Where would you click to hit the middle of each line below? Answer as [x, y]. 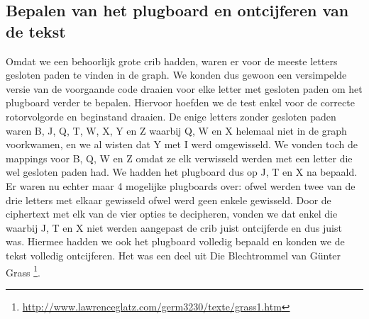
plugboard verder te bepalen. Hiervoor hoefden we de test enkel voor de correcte [180, 102]
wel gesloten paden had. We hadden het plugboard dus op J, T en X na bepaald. [182, 172]
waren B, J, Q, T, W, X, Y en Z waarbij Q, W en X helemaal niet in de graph [176, 130]
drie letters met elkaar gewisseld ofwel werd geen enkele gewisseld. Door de [169, 200]
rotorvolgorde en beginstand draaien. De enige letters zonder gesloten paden [171, 116]
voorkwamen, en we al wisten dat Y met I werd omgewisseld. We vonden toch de [182, 144]
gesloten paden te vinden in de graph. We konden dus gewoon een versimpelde [176, 75]
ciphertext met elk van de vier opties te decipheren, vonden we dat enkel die [172, 214]
